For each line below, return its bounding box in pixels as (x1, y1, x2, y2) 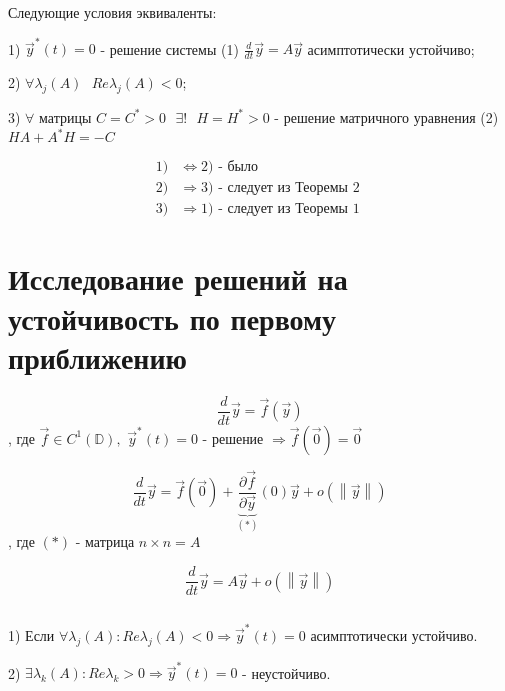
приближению (8, 336, 188, 377)
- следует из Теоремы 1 (218, 202, 360, 217)
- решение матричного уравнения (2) (274, 106, 499, 127)
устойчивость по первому (8, 297, 337, 338)
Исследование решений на (8, 258, 348, 299)
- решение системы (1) (100, 38, 239, 59)
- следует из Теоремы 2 (218, 181, 360, 196)
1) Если (8, 624, 55, 645)
